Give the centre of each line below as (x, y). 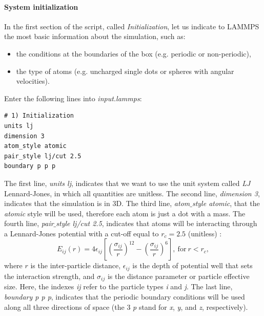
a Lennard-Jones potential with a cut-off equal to (82, 233)
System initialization (41, 6)
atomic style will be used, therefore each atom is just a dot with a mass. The (125, 213)
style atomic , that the (226, 203)
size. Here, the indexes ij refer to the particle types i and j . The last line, (118, 286)
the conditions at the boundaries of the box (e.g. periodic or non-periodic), (134, 53)
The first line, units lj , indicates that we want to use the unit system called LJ (127, 183)
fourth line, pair (29, 223)
